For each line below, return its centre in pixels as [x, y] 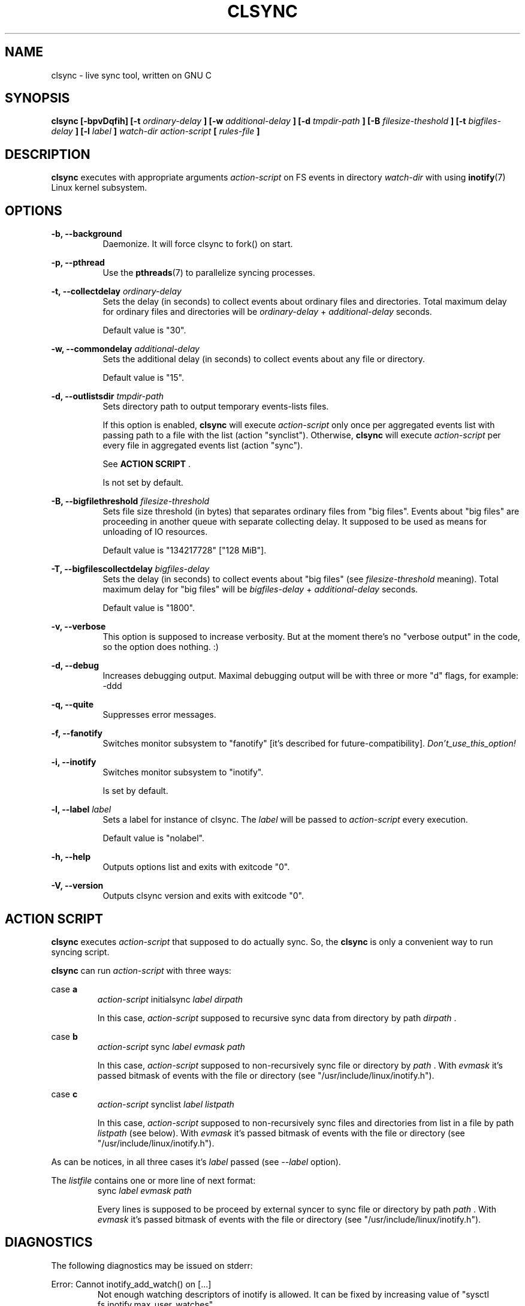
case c [64, 1094]
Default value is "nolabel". [153, 838]
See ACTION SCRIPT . [147, 464]
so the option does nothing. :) [161, 647]
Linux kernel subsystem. [99, 188]
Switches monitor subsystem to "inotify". [183, 772]
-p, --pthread [78, 263]
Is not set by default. [143, 483]
